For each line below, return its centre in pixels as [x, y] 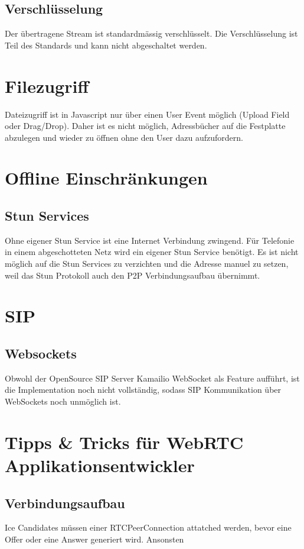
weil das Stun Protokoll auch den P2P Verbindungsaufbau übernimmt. [133, 275]
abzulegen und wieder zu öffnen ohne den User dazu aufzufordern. [124, 137]
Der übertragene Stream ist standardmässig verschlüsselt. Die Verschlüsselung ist [151, 33]
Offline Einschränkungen [106, 178]
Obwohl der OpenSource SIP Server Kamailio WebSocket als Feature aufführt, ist [152, 378]
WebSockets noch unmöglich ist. [63, 401]
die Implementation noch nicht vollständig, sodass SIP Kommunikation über [143, 390]
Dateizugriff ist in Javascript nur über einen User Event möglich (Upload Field [147, 114]
